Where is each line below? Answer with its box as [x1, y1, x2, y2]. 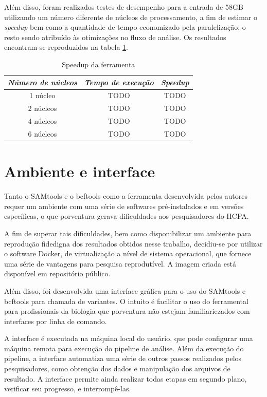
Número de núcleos [8, 77, 77, 87]
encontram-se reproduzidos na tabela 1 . [4, 42, 129, 52]
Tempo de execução [84, 77, 154, 87]
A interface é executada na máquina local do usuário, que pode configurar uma [4, 333, 253, 344]
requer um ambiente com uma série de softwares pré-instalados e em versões [4, 200, 244, 211]
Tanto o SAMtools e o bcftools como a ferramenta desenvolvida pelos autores [4, 191, 247, 201]
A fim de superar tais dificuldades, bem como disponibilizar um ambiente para [4, 228, 252, 238]
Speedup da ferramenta [62, 59, 135, 69]
